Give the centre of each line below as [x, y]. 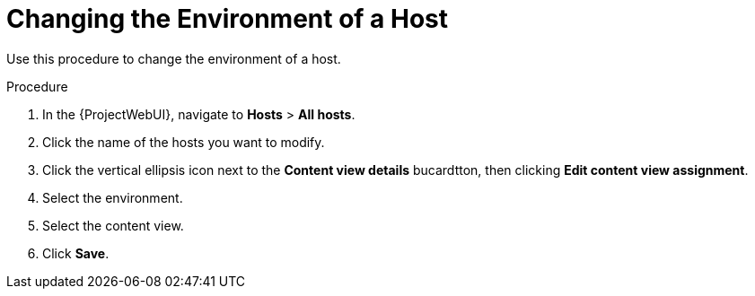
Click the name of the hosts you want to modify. [184, 142]
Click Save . [76, 253]
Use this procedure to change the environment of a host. [174, 58]
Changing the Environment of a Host [227, 19]
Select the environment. [113, 197]
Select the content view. [113, 225]
